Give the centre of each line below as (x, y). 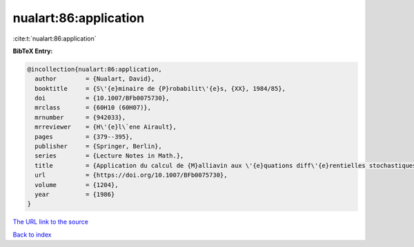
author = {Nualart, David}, (95, 79)
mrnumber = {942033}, (80, 117)
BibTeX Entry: (33, 51)
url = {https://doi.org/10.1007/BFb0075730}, (131, 175)
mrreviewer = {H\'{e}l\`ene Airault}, (106, 127)
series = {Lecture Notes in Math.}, (109, 156)
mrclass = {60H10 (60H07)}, (93, 108)
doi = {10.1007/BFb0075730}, (102, 98)
